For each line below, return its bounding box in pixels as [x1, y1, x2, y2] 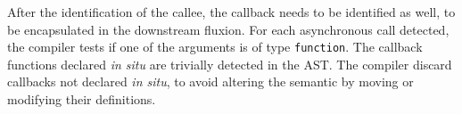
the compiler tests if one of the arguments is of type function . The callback [7, 37, 423, 56]
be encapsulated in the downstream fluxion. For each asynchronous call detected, [7, 20, 450, 38]
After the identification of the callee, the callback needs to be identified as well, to [7, 3, 456, 20]
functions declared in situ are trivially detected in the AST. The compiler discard [7, 54, 452, 73]
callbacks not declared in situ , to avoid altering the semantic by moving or [7, 72, 414, 91]
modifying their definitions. [7, 90, 156, 109]
